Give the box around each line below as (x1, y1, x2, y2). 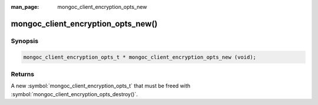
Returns (11, 70, 35, 78)
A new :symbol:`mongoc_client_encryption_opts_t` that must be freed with (11, 83, 191, 90)
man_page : (11, 4, 39, 10)
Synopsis (11, 37, 38, 45)
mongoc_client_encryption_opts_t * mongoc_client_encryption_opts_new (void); (23, 54, 256, 60)
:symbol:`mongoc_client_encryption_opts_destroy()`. (11, 90, 138, 97)
